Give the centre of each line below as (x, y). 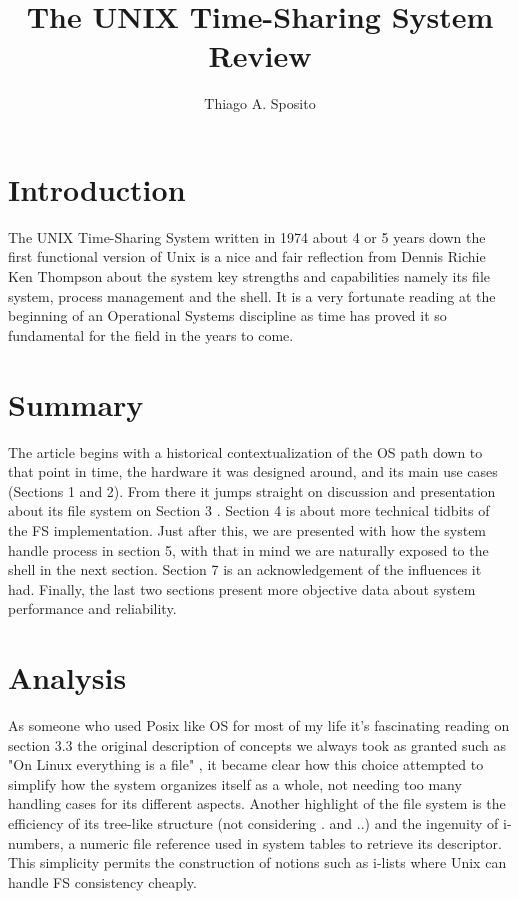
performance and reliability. (92, 608)
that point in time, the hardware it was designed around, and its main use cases (253, 471)
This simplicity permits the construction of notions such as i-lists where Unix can (257, 862)
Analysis (67, 677)
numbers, (36, 842)
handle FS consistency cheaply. (102, 881)
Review (260, 55)
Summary (76, 403)
